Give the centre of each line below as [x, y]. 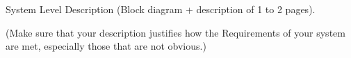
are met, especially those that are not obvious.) [106, 46]
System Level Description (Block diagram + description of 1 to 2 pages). [161, 9]
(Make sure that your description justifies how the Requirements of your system [175, 32]
